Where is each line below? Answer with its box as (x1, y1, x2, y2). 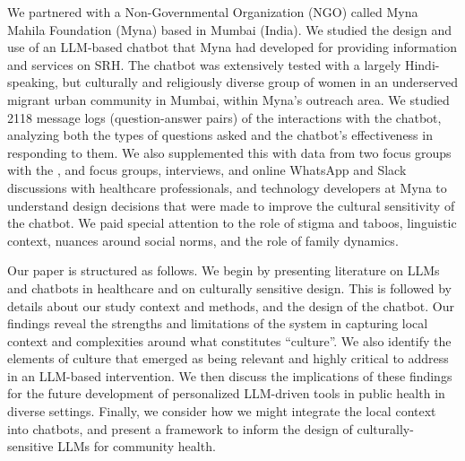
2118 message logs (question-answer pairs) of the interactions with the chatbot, (7, 108, 442, 126)
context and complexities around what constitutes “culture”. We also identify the (7, 331, 452, 350)
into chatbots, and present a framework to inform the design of (7, 419, 353, 438)
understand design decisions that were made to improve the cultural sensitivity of (7, 196, 455, 214)
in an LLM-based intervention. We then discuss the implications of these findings (7, 366, 452, 385)
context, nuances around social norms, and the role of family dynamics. (7, 230, 399, 249)
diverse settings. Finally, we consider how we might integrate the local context (7, 402, 436, 421)
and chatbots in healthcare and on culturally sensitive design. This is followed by (7, 278, 452, 297)
